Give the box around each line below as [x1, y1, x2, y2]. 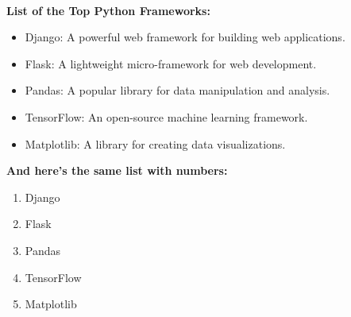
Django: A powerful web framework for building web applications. [25, 29, 345, 45]
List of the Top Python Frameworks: [6, 2, 210, 18]
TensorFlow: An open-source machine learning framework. [25, 108, 308, 125]
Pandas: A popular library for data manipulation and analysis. [25, 82, 330, 99]
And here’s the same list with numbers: [6, 162, 228, 179]
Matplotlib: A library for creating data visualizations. [25, 135, 286, 152]
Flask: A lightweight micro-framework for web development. [25, 55, 317, 72]
